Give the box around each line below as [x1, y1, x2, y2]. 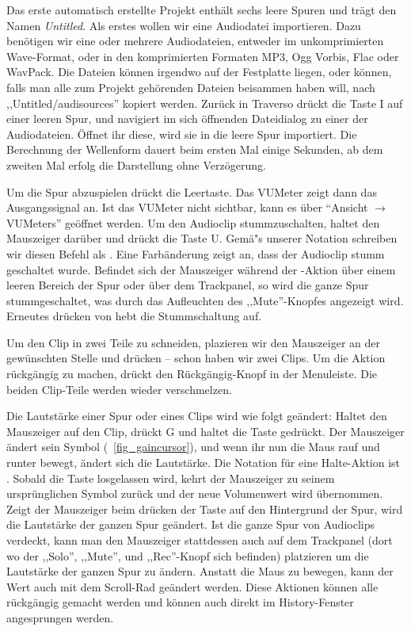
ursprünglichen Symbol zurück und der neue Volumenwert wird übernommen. [6, 485, 383, 502]
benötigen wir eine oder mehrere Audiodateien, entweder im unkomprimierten [6, 33, 384, 49]
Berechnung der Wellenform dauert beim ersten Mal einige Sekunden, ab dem [6, 141, 383, 158]
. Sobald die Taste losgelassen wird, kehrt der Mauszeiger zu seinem [6, 469, 335, 486]
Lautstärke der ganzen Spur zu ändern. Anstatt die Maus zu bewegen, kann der [6, 563, 394, 579]
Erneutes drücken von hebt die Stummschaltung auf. [6, 308, 262, 324]
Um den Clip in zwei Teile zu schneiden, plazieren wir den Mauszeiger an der [6, 334, 380, 350]
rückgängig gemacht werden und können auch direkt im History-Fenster [6, 594, 354, 610]
